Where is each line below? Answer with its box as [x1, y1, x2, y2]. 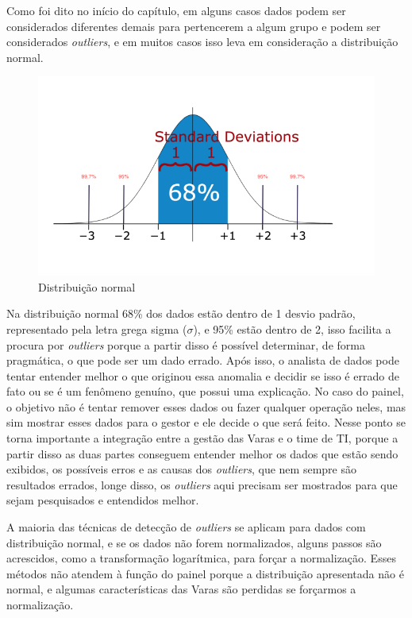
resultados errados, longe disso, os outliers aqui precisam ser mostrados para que [6, 476, 398, 492]
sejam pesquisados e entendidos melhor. [6, 492, 199, 508]
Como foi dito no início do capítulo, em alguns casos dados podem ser [6, 2, 346, 18]
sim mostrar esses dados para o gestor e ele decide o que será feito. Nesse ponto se [6, 414, 406, 431]
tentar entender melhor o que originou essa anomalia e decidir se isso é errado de [6, 367, 399, 384]
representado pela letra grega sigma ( [6, 320, 187, 337]
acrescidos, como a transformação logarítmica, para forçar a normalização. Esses [6, 550, 396, 566]
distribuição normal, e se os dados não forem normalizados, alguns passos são [6, 534, 382, 550]
